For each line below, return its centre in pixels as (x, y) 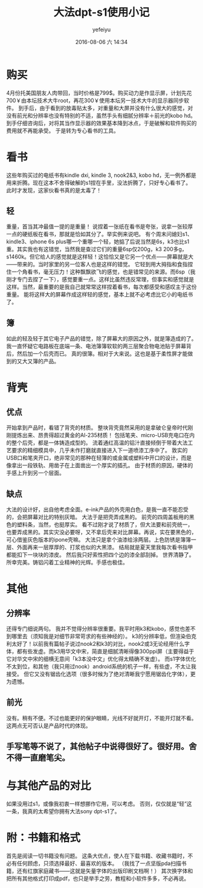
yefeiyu (101, 29)
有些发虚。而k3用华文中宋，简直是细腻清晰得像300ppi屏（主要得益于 (108, 651)
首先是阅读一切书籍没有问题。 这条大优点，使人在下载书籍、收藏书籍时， (97, 856)
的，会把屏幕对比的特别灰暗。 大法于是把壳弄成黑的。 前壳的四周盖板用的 (98, 517)
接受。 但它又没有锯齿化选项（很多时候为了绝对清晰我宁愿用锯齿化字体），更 (101, 674)
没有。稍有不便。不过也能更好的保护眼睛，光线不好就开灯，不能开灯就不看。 (101, 718)
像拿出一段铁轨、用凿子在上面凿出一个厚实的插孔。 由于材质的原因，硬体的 (100, 465)
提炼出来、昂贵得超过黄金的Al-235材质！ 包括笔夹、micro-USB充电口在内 (103, 435)
